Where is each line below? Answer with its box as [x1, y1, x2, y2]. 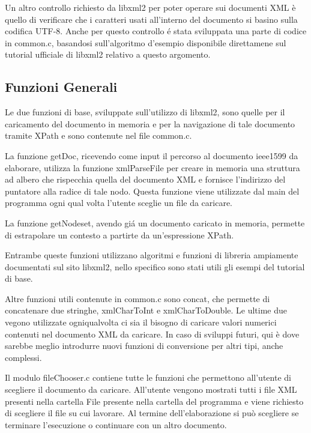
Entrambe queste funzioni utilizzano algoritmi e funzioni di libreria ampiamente [5, 249, 298, 261]
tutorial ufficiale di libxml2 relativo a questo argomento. [5, 48, 211, 61]
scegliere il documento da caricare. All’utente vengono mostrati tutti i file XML [5, 383, 297, 396]
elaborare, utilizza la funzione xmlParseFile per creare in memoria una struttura [5, 161, 300, 174]
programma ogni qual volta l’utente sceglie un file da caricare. [5, 196, 233, 209]
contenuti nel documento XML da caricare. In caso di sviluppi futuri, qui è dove [5, 327, 300, 340]
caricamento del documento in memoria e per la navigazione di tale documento [5, 117, 295, 130]
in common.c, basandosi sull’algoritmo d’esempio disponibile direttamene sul [5, 36, 286, 49]
